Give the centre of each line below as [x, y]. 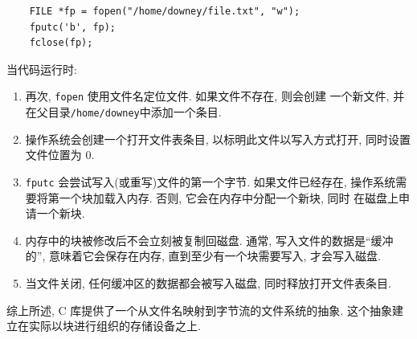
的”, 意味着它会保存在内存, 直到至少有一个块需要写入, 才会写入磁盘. [203, 256]
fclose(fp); [61, 43]
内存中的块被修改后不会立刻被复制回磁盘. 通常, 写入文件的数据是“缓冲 [209, 240]
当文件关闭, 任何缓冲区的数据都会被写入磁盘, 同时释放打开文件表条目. [208, 282]
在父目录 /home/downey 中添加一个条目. [123, 112]
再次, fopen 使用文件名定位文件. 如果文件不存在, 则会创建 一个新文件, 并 [215, 96]
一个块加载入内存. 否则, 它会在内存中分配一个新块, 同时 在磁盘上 [229, 197]
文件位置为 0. [60, 155]
